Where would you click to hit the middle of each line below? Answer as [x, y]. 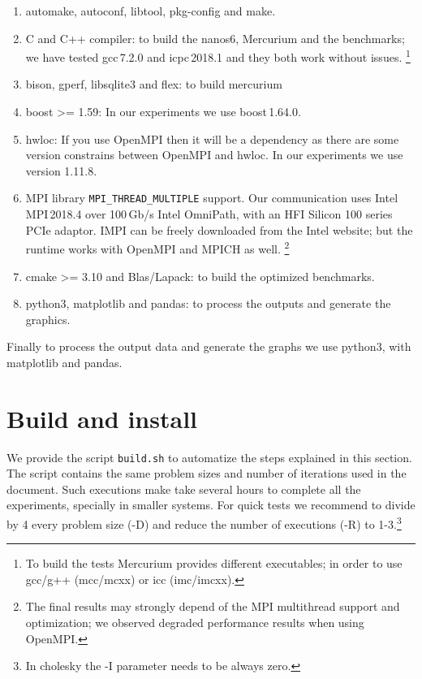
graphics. [48, 319]
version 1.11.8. [61, 170]
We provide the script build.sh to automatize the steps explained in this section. [209, 457]
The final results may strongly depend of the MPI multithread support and [213, 606]
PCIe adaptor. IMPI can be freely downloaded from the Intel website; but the [219, 229]
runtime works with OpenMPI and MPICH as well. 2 [157, 247]
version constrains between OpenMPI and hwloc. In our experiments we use [214, 155]
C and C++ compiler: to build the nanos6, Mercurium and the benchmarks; [215, 38]
